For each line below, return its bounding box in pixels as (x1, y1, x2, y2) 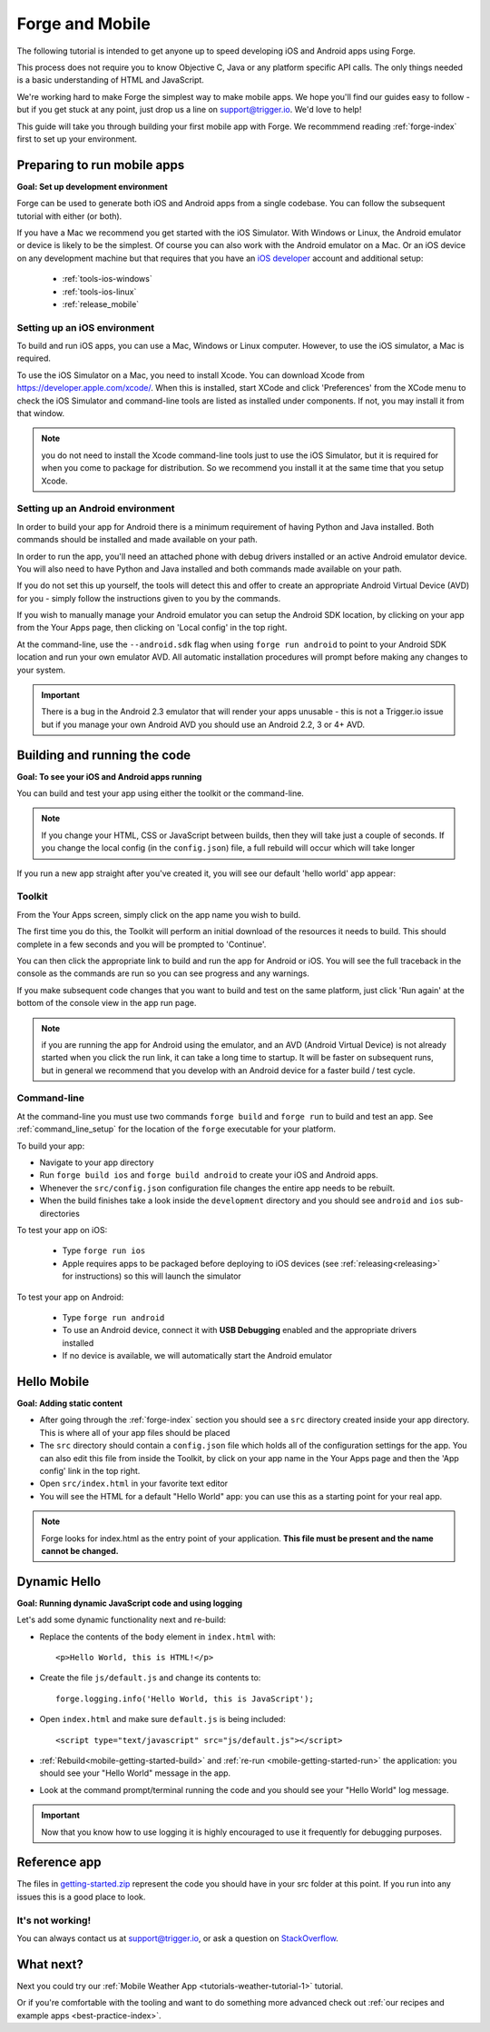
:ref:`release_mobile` (62, 298, 140, 309)
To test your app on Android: (16, 1291, 124, 1302)
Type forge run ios (62, 1245, 146, 1256)
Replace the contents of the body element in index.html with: (39, 1631, 276, 1642)
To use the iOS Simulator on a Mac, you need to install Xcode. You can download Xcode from (16, 369, 365, 381)
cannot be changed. (41, 1545, 119, 1556)
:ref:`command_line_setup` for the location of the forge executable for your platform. (16, 1123, 336, 1135)
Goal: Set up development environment (16, 181, 168, 192)
